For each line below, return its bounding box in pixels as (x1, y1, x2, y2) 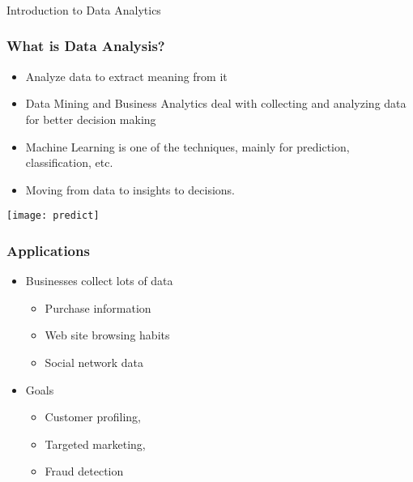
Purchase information (45, 299, 151, 316)
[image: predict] (6, 210, 100, 222)
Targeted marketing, (45, 435, 146, 452)
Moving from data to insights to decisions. (25, 181, 235, 198)
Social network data (45, 353, 143, 370)
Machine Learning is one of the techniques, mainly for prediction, (25, 138, 350, 155)
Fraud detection (45, 463, 124, 480)
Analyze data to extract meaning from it (25, 67, 228, 84)
